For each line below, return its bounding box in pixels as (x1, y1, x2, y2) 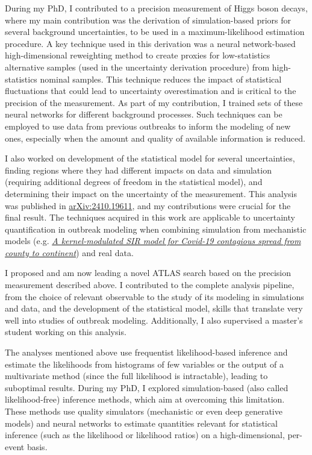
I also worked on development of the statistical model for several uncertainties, (5, 152, 295, 165)
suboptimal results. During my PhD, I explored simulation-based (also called (5, 381, 289, 394)
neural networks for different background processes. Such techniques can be (5, 108, 282, 121)
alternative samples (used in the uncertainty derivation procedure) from (5, 60, 270, 73)
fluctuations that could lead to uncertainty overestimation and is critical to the (5, 84, 296, 97)
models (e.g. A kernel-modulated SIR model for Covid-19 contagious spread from (5, 234, 301, 247)
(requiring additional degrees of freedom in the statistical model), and (5, 175, 263, 188)
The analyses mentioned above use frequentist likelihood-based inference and (5, 346, 288, 359)
